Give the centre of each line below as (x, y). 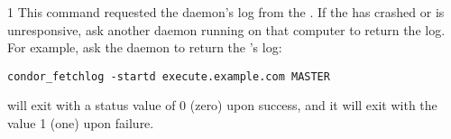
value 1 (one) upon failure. (81, 123)
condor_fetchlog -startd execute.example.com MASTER (169, 76)
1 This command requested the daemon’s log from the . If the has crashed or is (226, 12)
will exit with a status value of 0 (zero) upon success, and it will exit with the (222, 105)
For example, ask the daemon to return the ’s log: (145, 47)
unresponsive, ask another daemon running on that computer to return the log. (226, 29)
